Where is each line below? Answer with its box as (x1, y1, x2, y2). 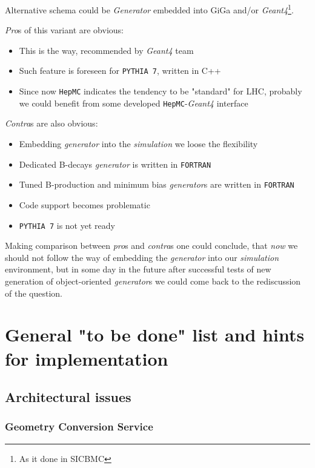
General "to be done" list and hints (5, 322, 305, 347)
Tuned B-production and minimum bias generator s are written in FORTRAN (19, 178, 294, 191)
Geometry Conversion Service (5, 419, 153, 434)
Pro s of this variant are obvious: (5, 24, 124, 36)
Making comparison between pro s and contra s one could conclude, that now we (5, 239, 298, 252)
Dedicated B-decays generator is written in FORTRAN (19, 157, 211, 170)
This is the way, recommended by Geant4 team (19, 44, 194, 56)
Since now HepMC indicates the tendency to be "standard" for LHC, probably (19, 85, 302, 97)
